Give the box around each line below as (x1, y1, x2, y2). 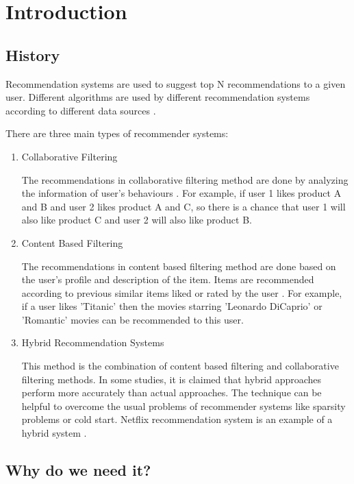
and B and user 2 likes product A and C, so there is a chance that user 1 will (21, 199, 346, 213)
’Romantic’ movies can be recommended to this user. (21, 312, 244, 326)
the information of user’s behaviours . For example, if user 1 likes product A (21, 186, 342, 200)
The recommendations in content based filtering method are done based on (21, 258, 336, 273)
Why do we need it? (5, 459, 151, 481)
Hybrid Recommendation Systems (21, 335, 164, 350)
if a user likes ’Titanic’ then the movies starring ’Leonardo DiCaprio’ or (21, 299, 323, 313)
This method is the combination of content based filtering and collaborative (21, 359, 339, 373)
